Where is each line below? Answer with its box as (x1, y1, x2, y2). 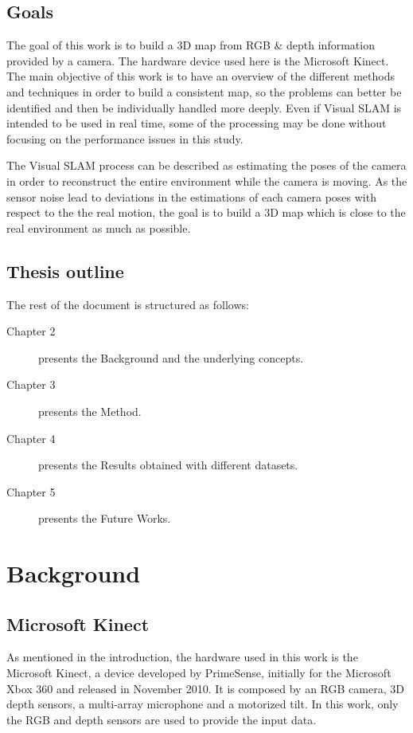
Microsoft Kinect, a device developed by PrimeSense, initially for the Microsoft (6, 664, 392, 681)
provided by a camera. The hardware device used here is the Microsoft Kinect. (6, 52, 389, 69)
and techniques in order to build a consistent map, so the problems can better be (6, 83, 402, 100)
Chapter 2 (6, 323, 56, 339)
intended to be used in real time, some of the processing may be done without (6, 115, 387, 131)
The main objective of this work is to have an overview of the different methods (6, 68, 395, 84)
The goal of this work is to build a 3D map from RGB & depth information (6, 37, 375, 53)
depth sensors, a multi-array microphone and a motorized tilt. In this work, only (6, 696, 399, 712)
